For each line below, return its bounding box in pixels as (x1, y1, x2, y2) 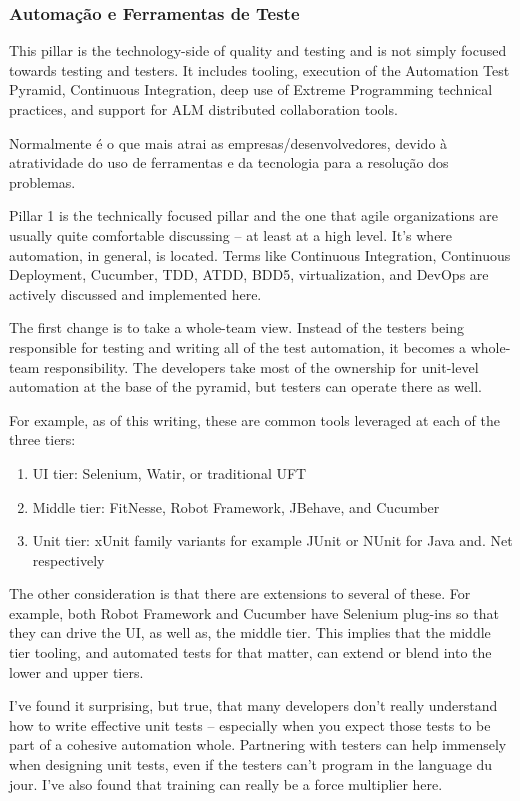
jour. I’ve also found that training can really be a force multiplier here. (9, 773, 443, 794)
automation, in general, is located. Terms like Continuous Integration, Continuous (9, 244, 511, 265)
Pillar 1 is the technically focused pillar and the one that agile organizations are (9, 205, 499, 226)
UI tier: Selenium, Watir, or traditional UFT (32, 462, 307, 483)
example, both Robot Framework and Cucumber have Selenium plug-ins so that (9, 602, 499, 623)
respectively (32, 549, 105, 570)
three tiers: (9, 429, 76, 450)
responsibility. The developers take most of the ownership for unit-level (43, 356, 479, 377)
